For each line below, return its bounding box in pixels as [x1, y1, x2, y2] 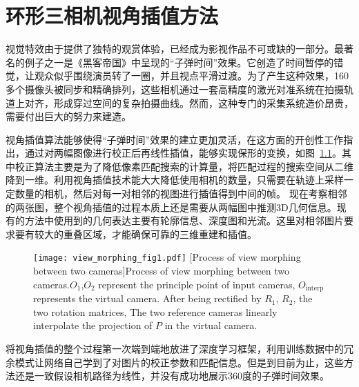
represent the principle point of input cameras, [98, 277, 295, 291]
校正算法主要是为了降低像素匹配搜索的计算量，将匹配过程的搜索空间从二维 [14, 159, 353, 173]
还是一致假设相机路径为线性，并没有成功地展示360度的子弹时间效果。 [14, 368, 329, 383]
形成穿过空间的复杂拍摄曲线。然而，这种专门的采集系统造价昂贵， [53, 95, 353, 110]
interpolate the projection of [33, 318, 153, 333]
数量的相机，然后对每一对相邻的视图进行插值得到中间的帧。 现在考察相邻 [14, 186, 347, 201]
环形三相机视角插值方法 [6, 1, 219, 30]
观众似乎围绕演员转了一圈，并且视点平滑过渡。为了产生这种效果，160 [34, 68, 349, 83]
